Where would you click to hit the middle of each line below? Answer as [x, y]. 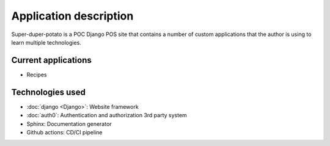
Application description [72, 16]
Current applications [51, 60]
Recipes [37, 75]
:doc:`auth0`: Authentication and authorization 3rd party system [107, 115]
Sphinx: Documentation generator [69, 124]
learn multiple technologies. [46, 42]
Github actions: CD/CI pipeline [64, 132]
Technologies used [48, 92]
